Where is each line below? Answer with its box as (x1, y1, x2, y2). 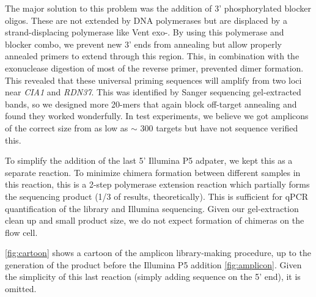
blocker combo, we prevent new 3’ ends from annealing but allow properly (5, 37, 282, 50)
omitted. (5, 282, 37, 295)
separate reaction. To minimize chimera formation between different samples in (5, 166, 301, 178)
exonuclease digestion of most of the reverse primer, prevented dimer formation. (5, 61, 304, 74)
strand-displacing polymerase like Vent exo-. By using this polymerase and (5, 26, 284, 38)
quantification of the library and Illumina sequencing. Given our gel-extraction (5, 202, 299, 215)
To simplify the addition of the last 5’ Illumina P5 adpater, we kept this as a (5, 154, 293, 167)
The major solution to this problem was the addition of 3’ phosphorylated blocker (5, 2, 312, 14)
